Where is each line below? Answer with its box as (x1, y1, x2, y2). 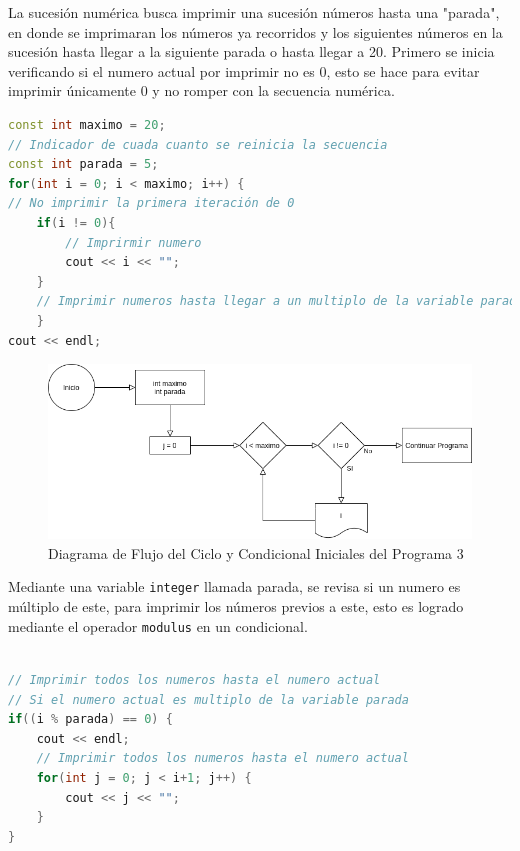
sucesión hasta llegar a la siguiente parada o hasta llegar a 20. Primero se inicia (8, 41, 495, 62)
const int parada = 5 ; (8, 157, 159, 172)
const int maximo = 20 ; (8, 117, 166, 132)
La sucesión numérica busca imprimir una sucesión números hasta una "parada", (8, 2, 500, 22)
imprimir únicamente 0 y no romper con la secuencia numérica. (8, 80, 395, 101)
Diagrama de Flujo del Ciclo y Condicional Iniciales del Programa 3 (48, 542, 464, 563)
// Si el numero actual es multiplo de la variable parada (8, 692, 409, 707)
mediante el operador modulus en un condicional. (8, 615, 308, 636)
